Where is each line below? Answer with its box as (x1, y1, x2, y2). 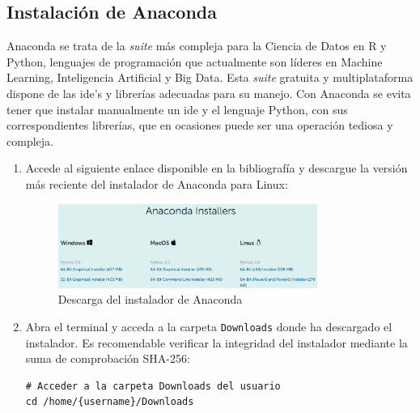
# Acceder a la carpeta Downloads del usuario (25, 380, 281, 392)
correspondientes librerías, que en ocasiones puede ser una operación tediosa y (6, 117, 393, 134)
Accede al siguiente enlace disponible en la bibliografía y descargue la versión (25, 160, 408, 177)
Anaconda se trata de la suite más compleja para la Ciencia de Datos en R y (6, 37, 387, 54)
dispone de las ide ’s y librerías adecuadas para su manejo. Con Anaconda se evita (6, 84, 411, 101)
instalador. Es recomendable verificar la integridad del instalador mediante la (25, 334, 408, 351)
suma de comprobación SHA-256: (25, 350, 190, 367)
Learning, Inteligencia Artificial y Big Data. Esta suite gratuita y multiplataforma (6, 69, 414, 86)
